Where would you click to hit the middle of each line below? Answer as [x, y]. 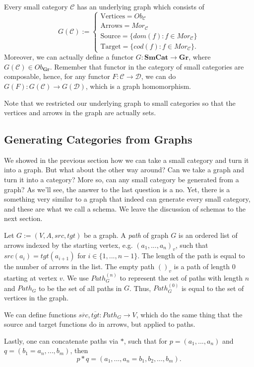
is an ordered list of [208, 235]
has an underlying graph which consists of [141, 6]
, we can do [159, 76]
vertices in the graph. [36, 298]
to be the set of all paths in [80, 288]
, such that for [146, 340]
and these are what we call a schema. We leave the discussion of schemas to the [125, 208]
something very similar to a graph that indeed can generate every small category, [127, 199]
